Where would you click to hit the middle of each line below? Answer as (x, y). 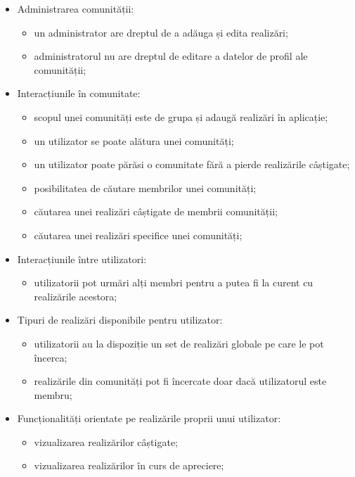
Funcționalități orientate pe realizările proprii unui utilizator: (149, 418)
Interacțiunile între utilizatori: (82, 259)
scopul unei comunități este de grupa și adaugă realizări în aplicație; (181, 116)
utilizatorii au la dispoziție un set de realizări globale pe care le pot (179, 343)
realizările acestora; (76, 296)
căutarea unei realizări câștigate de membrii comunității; (156, 211)
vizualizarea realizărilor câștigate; (106, 441)
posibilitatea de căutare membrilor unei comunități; (145, 187)
